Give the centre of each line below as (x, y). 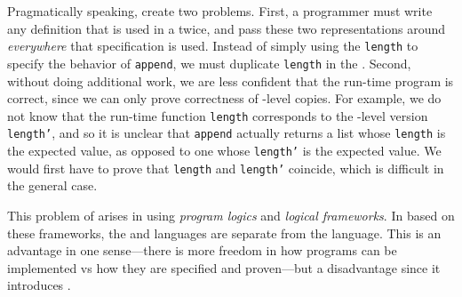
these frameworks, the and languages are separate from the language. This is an (224, 233)
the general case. (52, 185)
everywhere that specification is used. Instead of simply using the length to (213, 46)
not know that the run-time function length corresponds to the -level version (218, 115)
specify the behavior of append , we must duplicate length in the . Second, (209, 63)
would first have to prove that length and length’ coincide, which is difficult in (226, 168)
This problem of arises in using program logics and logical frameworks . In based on (231, 215)
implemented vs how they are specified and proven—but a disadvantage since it (224, 267)
